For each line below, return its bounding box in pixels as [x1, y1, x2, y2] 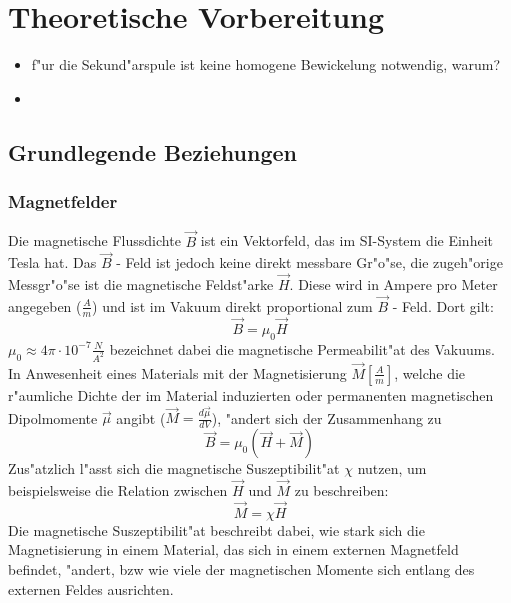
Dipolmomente [8, 407, 98, 428]
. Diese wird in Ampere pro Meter [289, 274, 498, 295]
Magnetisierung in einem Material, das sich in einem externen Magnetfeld [8, 539, 459, 560]
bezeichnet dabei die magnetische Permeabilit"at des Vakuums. [109, 338, 495, 359]
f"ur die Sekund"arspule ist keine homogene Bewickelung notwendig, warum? [31, 54, 501, 75]
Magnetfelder [8, 189, 118, 214]
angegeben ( [8, 295, 82, 316]
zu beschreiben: [294, 480, 389, 501]
